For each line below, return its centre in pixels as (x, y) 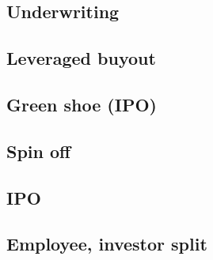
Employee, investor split (107, 244)
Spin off (39, 151)
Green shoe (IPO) (82, 104)
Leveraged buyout (81, 58)
